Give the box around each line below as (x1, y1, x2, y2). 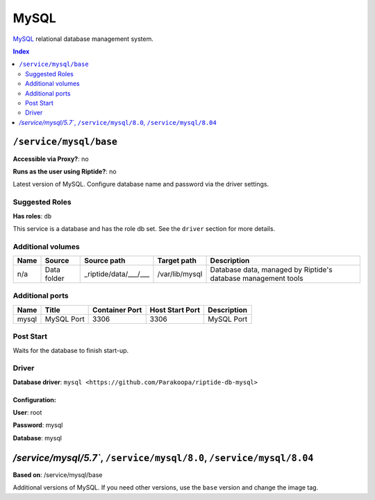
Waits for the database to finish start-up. (12, 346, 129, 354)
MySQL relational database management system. (12, 35, 154, 43)
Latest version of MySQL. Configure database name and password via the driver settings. (12, 180, 269, 189)
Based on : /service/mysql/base (12, 470, 103, 479)
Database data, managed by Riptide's (210, 265, 333, 275)
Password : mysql (12, 421, 63, 429)
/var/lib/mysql (157, 269, 203, 279)
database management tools (210, 274, 303, 284)
